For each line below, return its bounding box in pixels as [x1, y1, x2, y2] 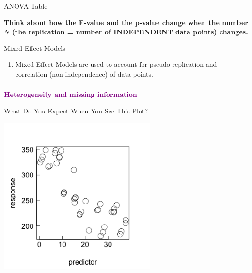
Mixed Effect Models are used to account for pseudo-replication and [15, 59, 217, 69]
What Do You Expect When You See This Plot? [4, 106, 148, 116]
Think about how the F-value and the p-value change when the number [4, 17, 248, 27]
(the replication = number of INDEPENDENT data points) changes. [12, 27, 248, 37]
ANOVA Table [4, 1, 47, 11]
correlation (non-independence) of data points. [15, 68, 153, 79]
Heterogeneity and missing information [4, 89, 137, 99]
